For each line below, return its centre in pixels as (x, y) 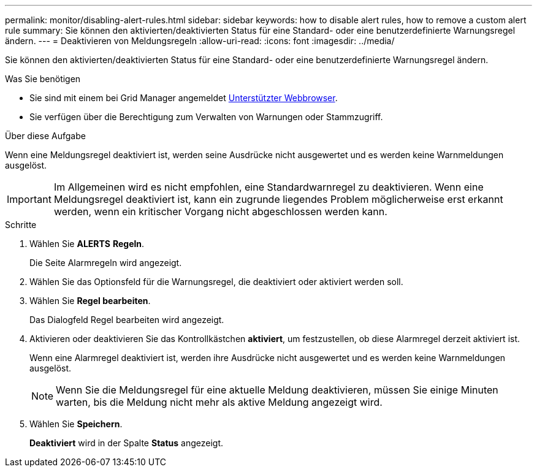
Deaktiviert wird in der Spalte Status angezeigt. (127, 443)
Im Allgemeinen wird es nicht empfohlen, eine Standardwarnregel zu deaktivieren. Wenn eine (268, 187)
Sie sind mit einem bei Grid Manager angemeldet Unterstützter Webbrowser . (184, 98)
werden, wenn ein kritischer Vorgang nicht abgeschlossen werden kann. (220, 211)
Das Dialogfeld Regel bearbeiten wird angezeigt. (127, 320)
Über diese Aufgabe (45, 136)
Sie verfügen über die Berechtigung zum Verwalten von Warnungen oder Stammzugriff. (206, 117)
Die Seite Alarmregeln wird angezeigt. (106, 263)
